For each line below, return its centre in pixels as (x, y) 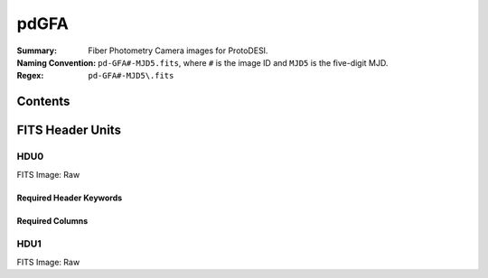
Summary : (37, 51)
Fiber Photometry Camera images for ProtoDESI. (178, 51)
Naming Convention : (56, 62)
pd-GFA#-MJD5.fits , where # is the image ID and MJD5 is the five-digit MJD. (243, 62)
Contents (43, 102)
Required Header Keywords (70, 198)
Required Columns (52, 220)
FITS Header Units (69, 130)
